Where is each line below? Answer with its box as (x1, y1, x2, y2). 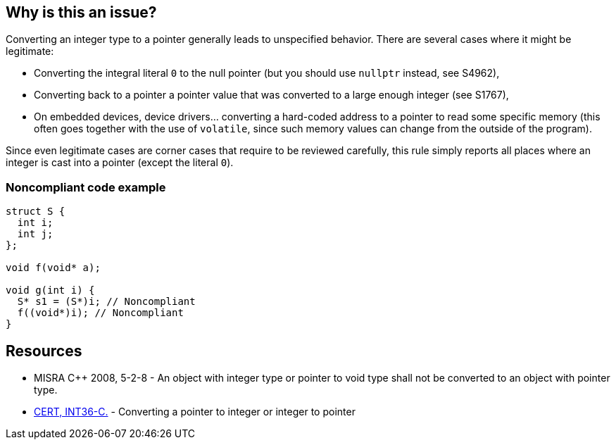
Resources (6, 341, 82, 360)
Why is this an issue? (6, 4, 157, 21)
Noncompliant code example (6, 180, 166, 194)
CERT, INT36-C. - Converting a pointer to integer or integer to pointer (34, 406, 356, 418)
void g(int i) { (6, 284, 95, 296)
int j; (17, 228, 54, 240)
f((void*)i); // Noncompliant (17, 307, 184, 319)
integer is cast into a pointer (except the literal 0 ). (6, 156, 234, 169)
